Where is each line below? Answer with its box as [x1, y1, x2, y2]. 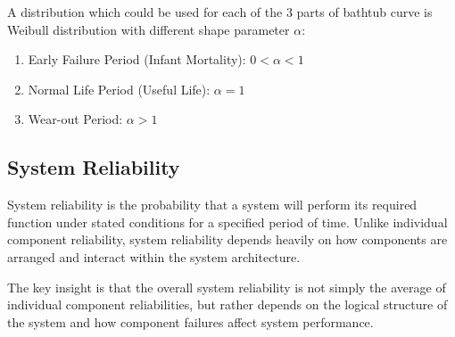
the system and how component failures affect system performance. [7, 312, 374, 331]
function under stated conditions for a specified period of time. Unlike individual [7, 212, 448, 231]
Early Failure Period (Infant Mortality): [28, 50, 246, 69]
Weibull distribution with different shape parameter [7, 20, 290, 38]
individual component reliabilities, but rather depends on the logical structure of [7, 295, 448, 314]
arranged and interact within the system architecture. [7, 247, 301, 266]
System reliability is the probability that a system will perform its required [7, 195, 418, 214]
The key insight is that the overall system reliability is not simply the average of [7, 277, 446, 296]
